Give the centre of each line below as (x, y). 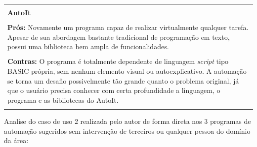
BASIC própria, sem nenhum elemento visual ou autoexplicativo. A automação (127, 71)
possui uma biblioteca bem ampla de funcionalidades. (88, 46)
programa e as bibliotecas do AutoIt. (63, 100)
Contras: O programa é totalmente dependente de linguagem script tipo (118, 61)
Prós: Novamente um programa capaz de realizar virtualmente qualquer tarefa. (128, 27)
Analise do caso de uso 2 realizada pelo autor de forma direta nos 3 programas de (128, 121)
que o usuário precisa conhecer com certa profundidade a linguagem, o (114, 90)
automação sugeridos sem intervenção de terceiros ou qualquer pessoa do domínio (127, 131)
